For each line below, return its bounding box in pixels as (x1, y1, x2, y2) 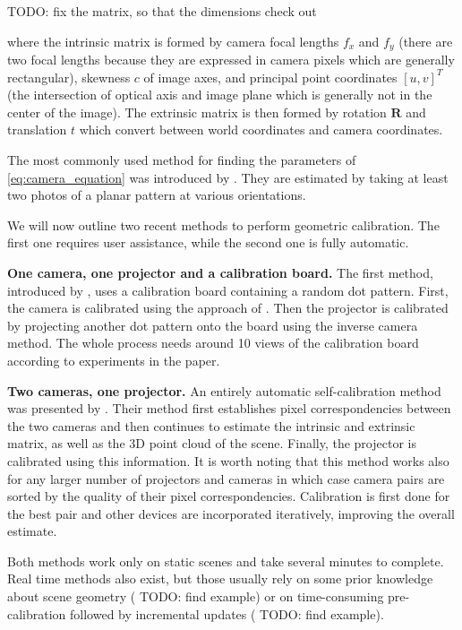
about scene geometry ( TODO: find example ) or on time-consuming (7, 587, 384, 606)
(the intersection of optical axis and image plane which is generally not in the (7, 85, 432, 104)
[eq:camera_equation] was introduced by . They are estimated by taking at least (7, 168, 449, 186)
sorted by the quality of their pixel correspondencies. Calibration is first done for (7, 487, 450, 505)
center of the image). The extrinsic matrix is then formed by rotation (7, 102, 387, 121)
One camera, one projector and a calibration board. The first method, (7, 263, 433, 281)
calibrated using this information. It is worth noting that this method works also (7, 451, 449, 470)
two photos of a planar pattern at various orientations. (7, 186, 306, 204)
